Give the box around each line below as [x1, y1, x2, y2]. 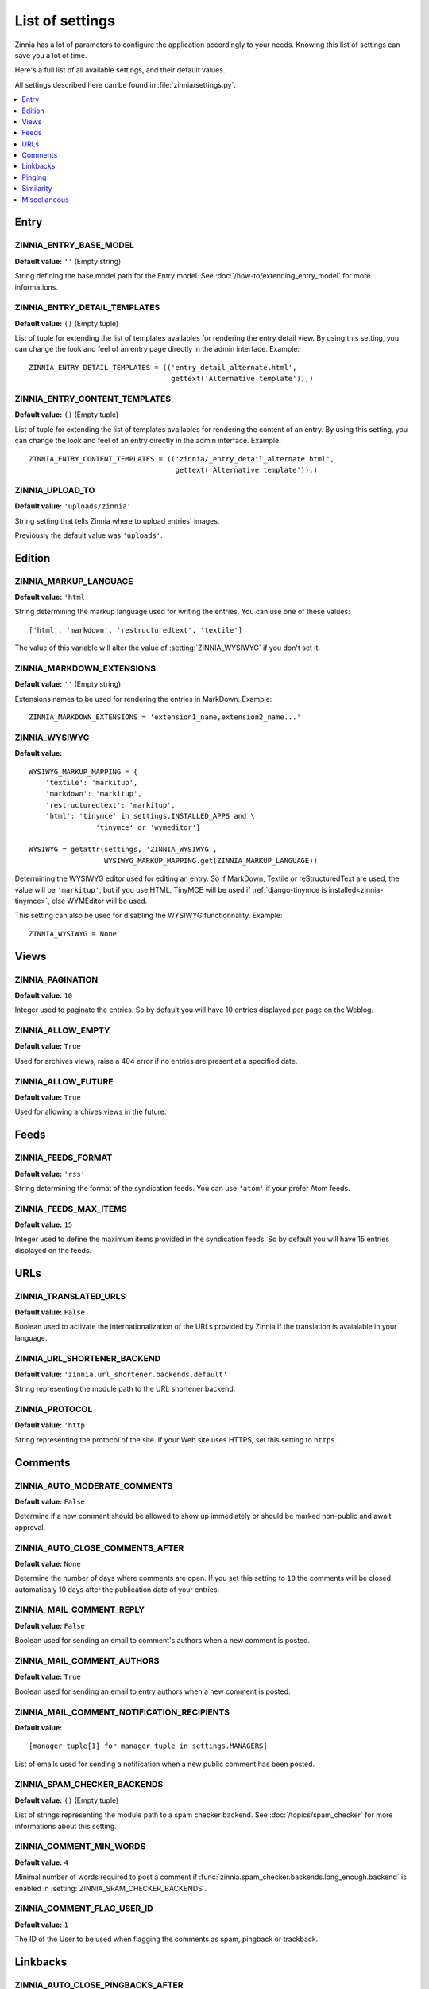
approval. [14, 1522, 46, 1532]
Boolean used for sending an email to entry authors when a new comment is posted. [14, 1687, 291, 1696]
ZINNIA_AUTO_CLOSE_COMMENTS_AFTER [14, 1542, 184, 1553]
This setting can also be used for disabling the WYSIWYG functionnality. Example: [14, 911, 283, 921]
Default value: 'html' [14, 593, 90, 602]
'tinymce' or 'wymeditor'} [95, 823, 201, 831]
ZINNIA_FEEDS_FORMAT [14, 1152, 113, 1163]
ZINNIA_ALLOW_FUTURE [14, 1076, 114, 1087]
